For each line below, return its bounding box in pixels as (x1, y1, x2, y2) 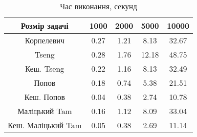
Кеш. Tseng (25, 63, 65, 74)
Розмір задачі (21, 20, 69, 31)
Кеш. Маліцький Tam (8, 119, 82, 131)
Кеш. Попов (24, 91, 65, 102)
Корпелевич (25, 35, 65, 46)
